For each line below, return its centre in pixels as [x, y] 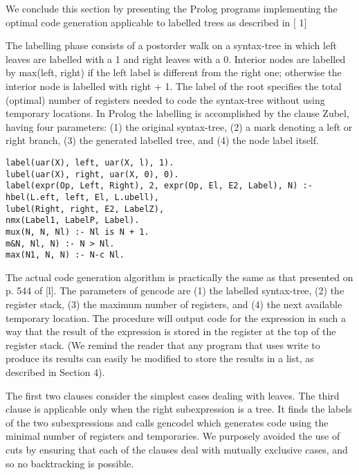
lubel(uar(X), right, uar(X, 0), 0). [92, 174]
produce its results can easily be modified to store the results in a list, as [160, 358]
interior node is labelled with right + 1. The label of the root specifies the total [174, 86]
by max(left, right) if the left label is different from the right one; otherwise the [174, 72]
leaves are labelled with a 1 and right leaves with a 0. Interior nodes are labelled [176, 59]
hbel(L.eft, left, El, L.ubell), [82, 197]
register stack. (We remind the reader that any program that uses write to [163, 344]
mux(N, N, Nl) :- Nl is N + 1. [77, 232]
